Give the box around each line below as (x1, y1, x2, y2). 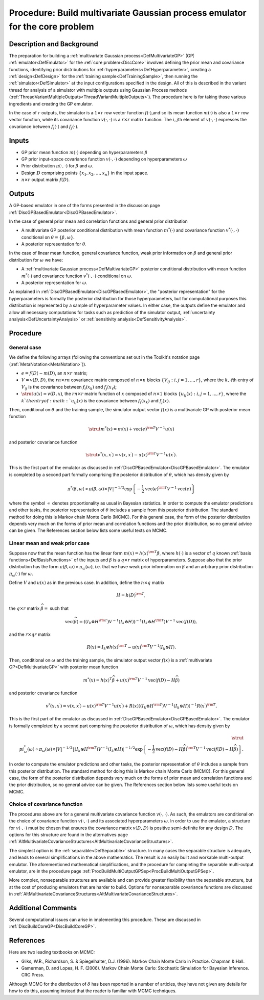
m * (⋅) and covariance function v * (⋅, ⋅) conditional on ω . (21, 272, 132, 279)
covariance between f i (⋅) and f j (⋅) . (9, 123, 79, 131)
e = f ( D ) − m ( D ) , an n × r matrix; (21, 370, 88, 376)
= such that (44, 605, 69, 611)
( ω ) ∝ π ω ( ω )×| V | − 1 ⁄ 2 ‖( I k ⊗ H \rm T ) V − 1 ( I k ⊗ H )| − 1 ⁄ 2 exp (27, 745, 143, 753)
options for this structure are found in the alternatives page (9, 832, 128, 838)
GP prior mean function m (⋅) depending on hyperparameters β (21, 149, 148, 155)
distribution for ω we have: (9, 257, 63, 263)
